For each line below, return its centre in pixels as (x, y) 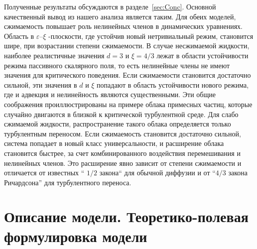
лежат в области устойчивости (202, 55)
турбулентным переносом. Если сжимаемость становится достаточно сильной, (123, 133)
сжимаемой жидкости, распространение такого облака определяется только (118, 124)
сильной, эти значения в (41, 84)
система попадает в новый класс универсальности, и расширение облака (114, 143)
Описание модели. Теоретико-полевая (126, 216)
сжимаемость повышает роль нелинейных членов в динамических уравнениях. (124, 26)
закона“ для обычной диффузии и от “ (157, 173)
